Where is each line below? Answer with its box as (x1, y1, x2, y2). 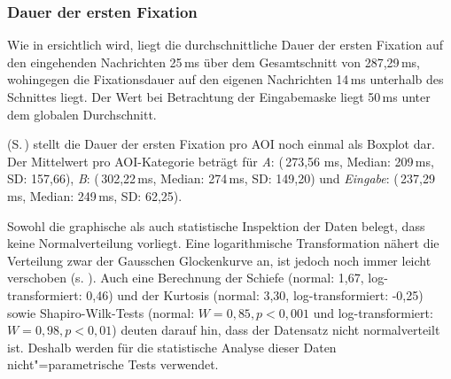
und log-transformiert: (313, 303, 433, 321)
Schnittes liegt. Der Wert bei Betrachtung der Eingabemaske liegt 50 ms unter (7, 88, 431, 105)
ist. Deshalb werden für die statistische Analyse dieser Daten (7, 337, 337, 356)
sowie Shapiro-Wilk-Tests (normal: (7, 303, 195, 321)
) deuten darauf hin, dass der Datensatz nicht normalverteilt (112, 321, 440, 339)
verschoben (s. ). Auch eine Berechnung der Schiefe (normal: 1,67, (7, 268, 364, 287)
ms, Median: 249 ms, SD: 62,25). (7, 186, 183, 205)
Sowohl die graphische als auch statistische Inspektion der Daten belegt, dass (7, 216, 425, 235)
